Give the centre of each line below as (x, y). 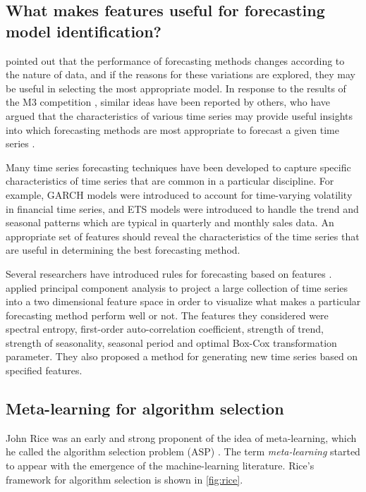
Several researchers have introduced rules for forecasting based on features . (169, 273)
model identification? (84, 31)
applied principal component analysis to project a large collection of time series (177, 287)
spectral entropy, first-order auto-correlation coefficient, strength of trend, (165, 329)
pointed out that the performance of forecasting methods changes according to (175, 60)
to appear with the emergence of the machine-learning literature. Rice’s (160, 466)
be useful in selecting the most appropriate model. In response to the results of (176, 88)
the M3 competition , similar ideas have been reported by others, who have (168, 102)
